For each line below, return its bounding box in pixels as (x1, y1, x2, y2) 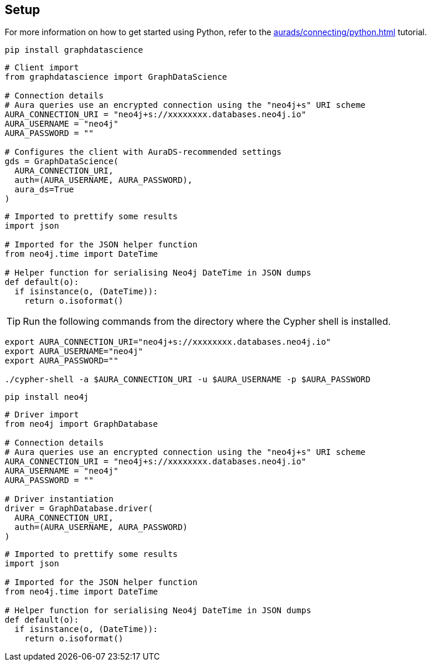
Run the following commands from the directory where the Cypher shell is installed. (23, 315, 391, 328)
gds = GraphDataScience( (5, 157, 118, 167)
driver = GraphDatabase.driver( (5, 504, 153, 514)
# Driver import (5, 410, 79, 420)
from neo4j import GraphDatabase (5, 419, 158, 429)
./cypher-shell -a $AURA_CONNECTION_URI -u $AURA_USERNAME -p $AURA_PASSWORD (5, 375, 371, 385)
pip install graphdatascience (5, 45, 144, 55)
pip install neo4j (5, 392, 89, 402)
